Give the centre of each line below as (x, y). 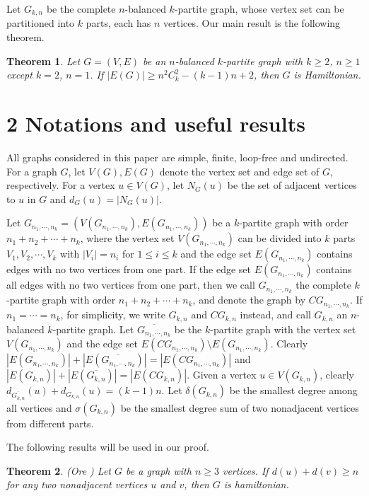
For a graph (32, 171)
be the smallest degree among (293, 390)
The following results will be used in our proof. (108, 447)
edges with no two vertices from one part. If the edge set (129, 269)
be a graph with (159, 470)
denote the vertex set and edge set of (239, 171)
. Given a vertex (222, 375)
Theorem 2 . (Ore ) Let (59, 470)
